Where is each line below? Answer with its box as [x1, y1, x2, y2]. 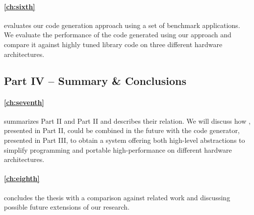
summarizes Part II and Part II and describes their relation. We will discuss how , [4, 115, 251, 126]
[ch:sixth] [4, 1, 35, 11]
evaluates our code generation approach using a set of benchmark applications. [4, 20, 240, 30]
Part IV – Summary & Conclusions [4, 73, 186, 88]
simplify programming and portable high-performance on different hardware [4, 144, 232, 155]
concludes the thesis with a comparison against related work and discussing [4, 192, 230, 202]
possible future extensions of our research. [4, 202, 130, 212]
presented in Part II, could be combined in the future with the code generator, [4, 125, 240, 135]
